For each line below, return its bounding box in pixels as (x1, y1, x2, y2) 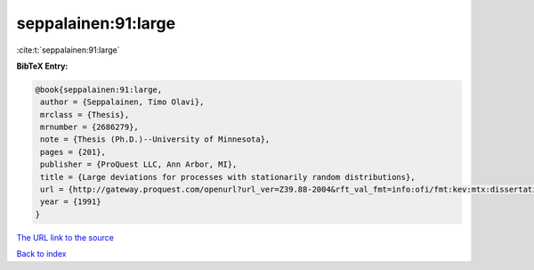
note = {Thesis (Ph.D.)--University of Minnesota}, (40, 135, 271, 144)
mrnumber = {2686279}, (40, 122, 140, 133)
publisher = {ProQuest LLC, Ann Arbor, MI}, (40, 160, 238, 169)
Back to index (16, 249, 67, 259)
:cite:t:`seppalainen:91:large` (16, 45, 120, 55)
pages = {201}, (40, 147, 107, 157)
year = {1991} (40, 197, 101, 207)
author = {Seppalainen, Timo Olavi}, (40, 97, 205, 107)
